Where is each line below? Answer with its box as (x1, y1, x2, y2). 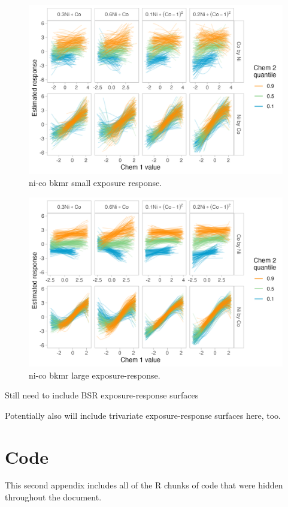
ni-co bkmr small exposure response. (29, 176, 162, 188)
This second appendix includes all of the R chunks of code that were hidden (5, 479, 283, 491)
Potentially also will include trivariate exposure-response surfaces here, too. (5, 409, 281, 421)
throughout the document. (5, 491, 102, 503)
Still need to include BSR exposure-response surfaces (5, 389, 199, 401)
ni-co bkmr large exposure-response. (29, 368, 160, 381)
